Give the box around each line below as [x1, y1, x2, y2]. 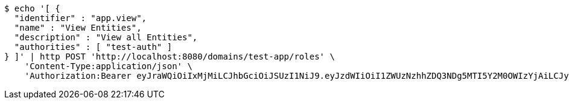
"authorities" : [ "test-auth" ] [14, 42, 173, 52]
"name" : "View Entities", [14, 23, 142, 32]
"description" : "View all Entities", [14, 32, 198, 42]
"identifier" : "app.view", [14, 13, 147, 23]
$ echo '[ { [4, 4, 60, 13]
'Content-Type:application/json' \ [24, 61, 192, 71]
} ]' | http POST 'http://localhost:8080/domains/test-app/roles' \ [4, 52, 335, 61]
